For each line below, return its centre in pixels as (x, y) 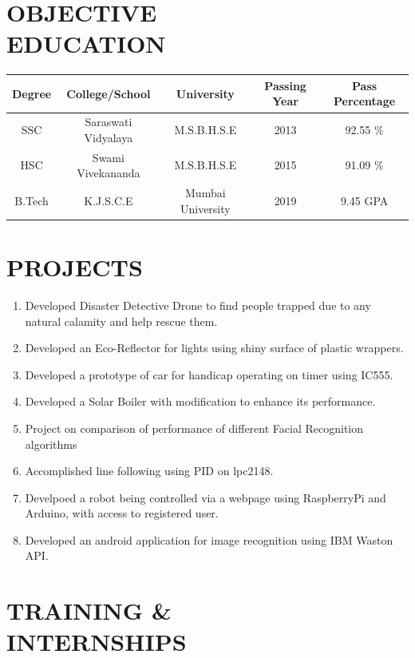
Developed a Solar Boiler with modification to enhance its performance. (200, 401)
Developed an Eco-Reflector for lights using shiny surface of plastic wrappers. (214, 348)
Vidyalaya (109, 137)
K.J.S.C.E (109, 200)
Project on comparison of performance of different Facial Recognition (194, 428)
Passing (285, 85)
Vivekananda (109, 173)
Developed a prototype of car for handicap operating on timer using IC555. (209, 374)
